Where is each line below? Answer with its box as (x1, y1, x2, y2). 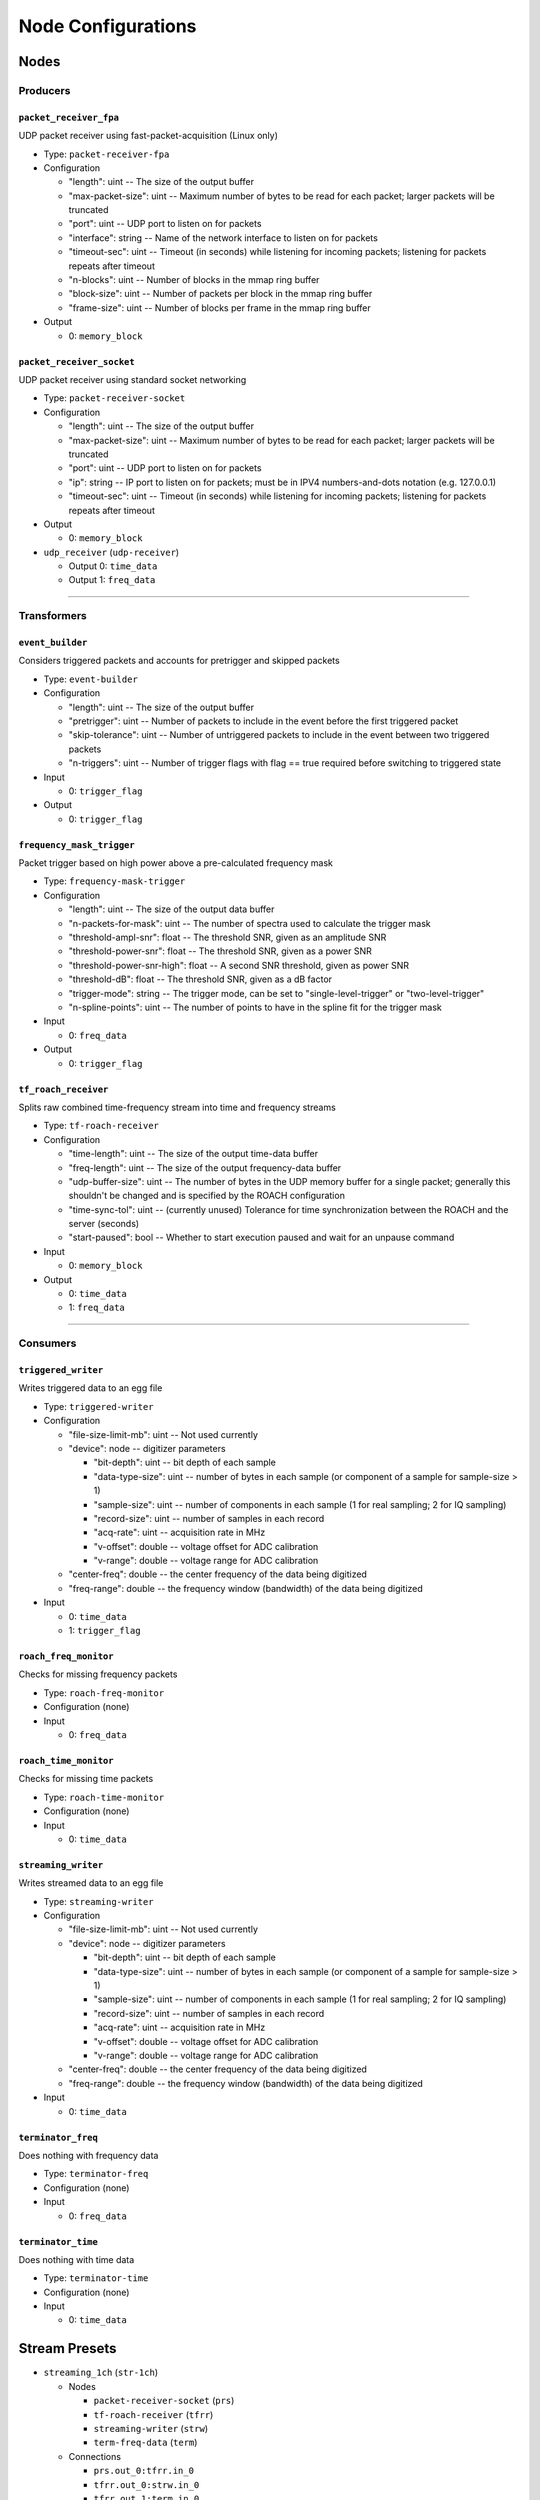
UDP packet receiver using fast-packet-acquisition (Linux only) (18, 130, 279, 142)
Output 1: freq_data (68, 574, 156, 586)
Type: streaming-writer (43, 1895, 154, 1907)
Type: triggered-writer (43, 1400, 154, 1412)
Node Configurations (18, 15, 197, 37)
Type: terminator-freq (43, 2168, 149, 2180)
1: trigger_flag (68, 1625, 141, 1637)
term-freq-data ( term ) (93, 2436, 198, 2449)
